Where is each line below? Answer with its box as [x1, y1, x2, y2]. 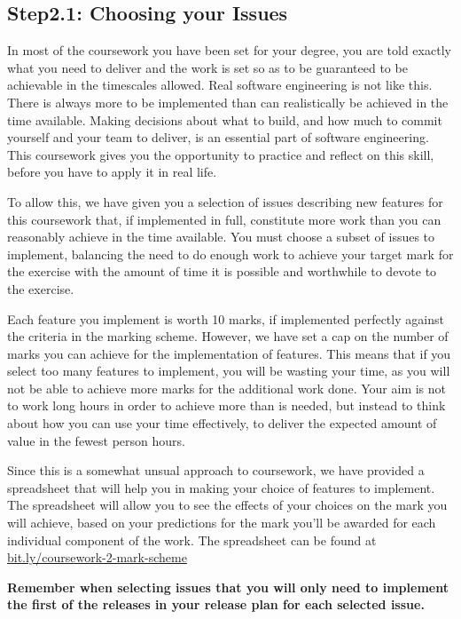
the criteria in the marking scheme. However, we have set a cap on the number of [7, 327, 449, 345]
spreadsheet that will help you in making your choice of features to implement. [7, 478, 435, 496]
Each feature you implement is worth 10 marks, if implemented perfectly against [7, 309, 444, 328]
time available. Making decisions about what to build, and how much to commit [7, 110, 442, 129]
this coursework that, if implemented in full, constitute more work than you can [7, 210, 441, 228]
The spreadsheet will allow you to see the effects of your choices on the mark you [7, 496, 448, 514]
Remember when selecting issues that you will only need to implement [7, 577, 449, 596]
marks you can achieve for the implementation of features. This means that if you [7, 344, 451, 362]
